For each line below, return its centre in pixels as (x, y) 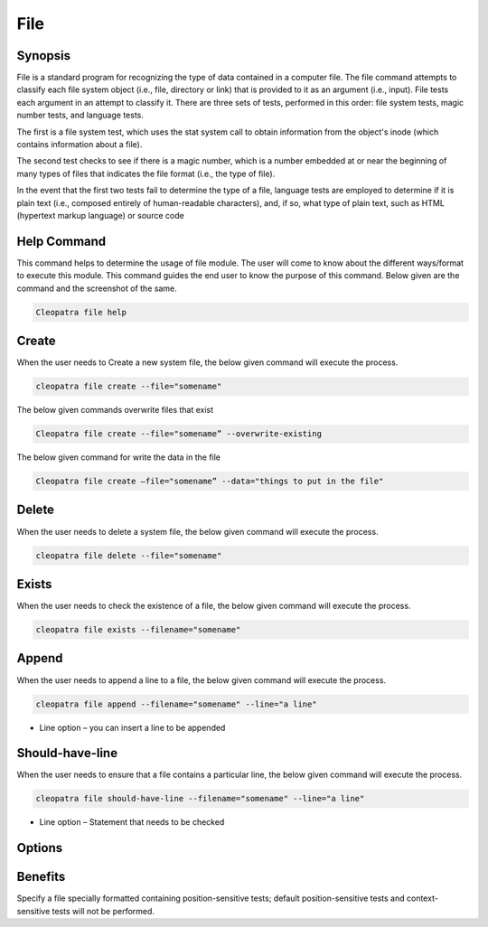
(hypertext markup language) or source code (100, 215)
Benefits (41, 877)
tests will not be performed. (103, 911)
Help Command (61, 241)
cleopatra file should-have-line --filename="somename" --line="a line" (200, 799)
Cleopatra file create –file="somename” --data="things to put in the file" (210, 482)
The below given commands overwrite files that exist (115, 410)
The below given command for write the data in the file (119, 457)
